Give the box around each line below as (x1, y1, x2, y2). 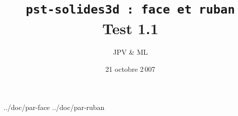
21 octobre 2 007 (105, 64, 155, 74)
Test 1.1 (102, 18, 158, 38)
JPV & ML (113, 47, 148, 57)
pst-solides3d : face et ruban (26, 3, 235, 17)
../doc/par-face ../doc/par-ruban (4, 101, 105, 112)
